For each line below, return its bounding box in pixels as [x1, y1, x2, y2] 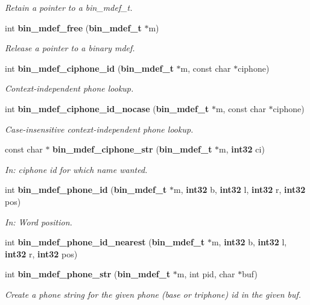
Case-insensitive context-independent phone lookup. [5, 122, 194, 135]
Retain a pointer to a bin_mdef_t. [5, 1, 133, 13]
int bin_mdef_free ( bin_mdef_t [5, 21, 142, 34]
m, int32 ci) [219, 143, 265, 156]
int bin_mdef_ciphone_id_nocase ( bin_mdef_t [5, 102, 209, 115]
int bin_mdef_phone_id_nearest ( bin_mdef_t [5, 236, 205, 248]
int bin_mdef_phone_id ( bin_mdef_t [5, 183, 167, 196]
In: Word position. [5, 215, 72, 228]
